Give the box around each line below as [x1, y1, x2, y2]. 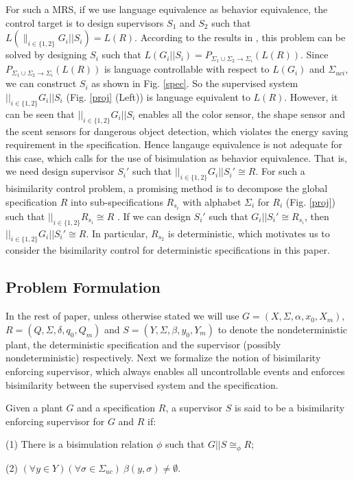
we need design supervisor [5, 164, 115, 178]
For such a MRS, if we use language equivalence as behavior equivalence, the [5, 2, 328, 16]
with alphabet [182, 194, 241, 208]
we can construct [5, 76, 77, 91]
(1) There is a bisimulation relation [5, 437, 154, 451]
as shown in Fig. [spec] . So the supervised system [91, 76, 298, 91]
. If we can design [117, 208, 191, 223]
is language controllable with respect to [104, 62, 270, 76]
